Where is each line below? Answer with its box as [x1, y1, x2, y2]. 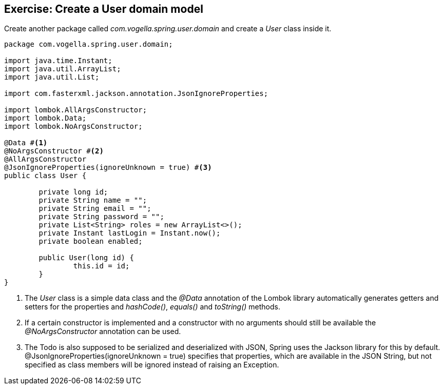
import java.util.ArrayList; [4, 65, 121, 73]
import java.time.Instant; [4, 56, 112, 65]
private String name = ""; [38, 196, 147, 205]
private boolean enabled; [38, 237, 143, 246]
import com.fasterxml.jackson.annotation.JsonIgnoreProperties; [4, 89, 268, 98]
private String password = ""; [38, 212, 164, 221]
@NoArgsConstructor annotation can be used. [25, 327, 181, 336]
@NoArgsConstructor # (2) [4, 147, 104, 155]
